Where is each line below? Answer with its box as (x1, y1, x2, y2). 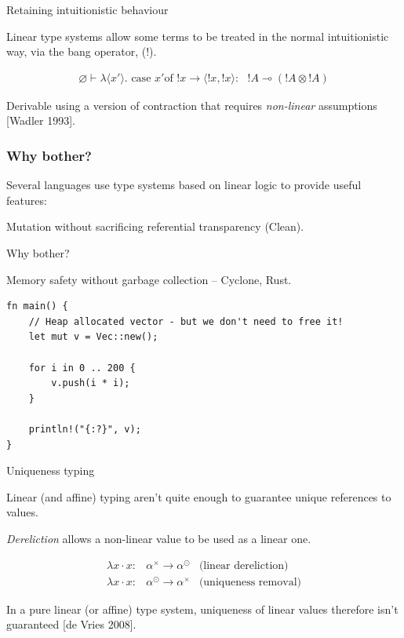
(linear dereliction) (198, 560, 289, 571)
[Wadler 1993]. (6, 112, 75, 129)
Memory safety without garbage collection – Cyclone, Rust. (6, 271, 292, 287)
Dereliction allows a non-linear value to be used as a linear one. (6, 530, 311, 546)
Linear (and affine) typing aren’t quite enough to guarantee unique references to (6, 488, 391, 505)
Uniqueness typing (6, 462, 95, 479)
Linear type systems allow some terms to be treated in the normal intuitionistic (6, 27, 389, 44)
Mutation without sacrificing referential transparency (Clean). (6, 218, 304, 235)
